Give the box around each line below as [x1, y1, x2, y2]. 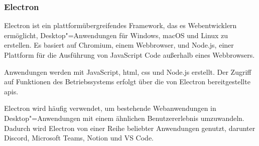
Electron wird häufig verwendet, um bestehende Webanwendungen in [4, 103, 216, 113]
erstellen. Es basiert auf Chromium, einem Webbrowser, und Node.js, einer [4, 40, 234, 50]
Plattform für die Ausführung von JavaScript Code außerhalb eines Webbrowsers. [4, 50, 255, 60]
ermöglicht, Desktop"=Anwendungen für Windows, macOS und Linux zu [4, 30, 228, 40]
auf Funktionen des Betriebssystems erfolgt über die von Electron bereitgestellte [4, 76, 250, 87]
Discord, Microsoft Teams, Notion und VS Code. [4, 132, 154, 143]
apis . [4, 86, 19, 96]
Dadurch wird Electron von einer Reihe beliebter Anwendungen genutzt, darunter [4, 122, 255, 133]
